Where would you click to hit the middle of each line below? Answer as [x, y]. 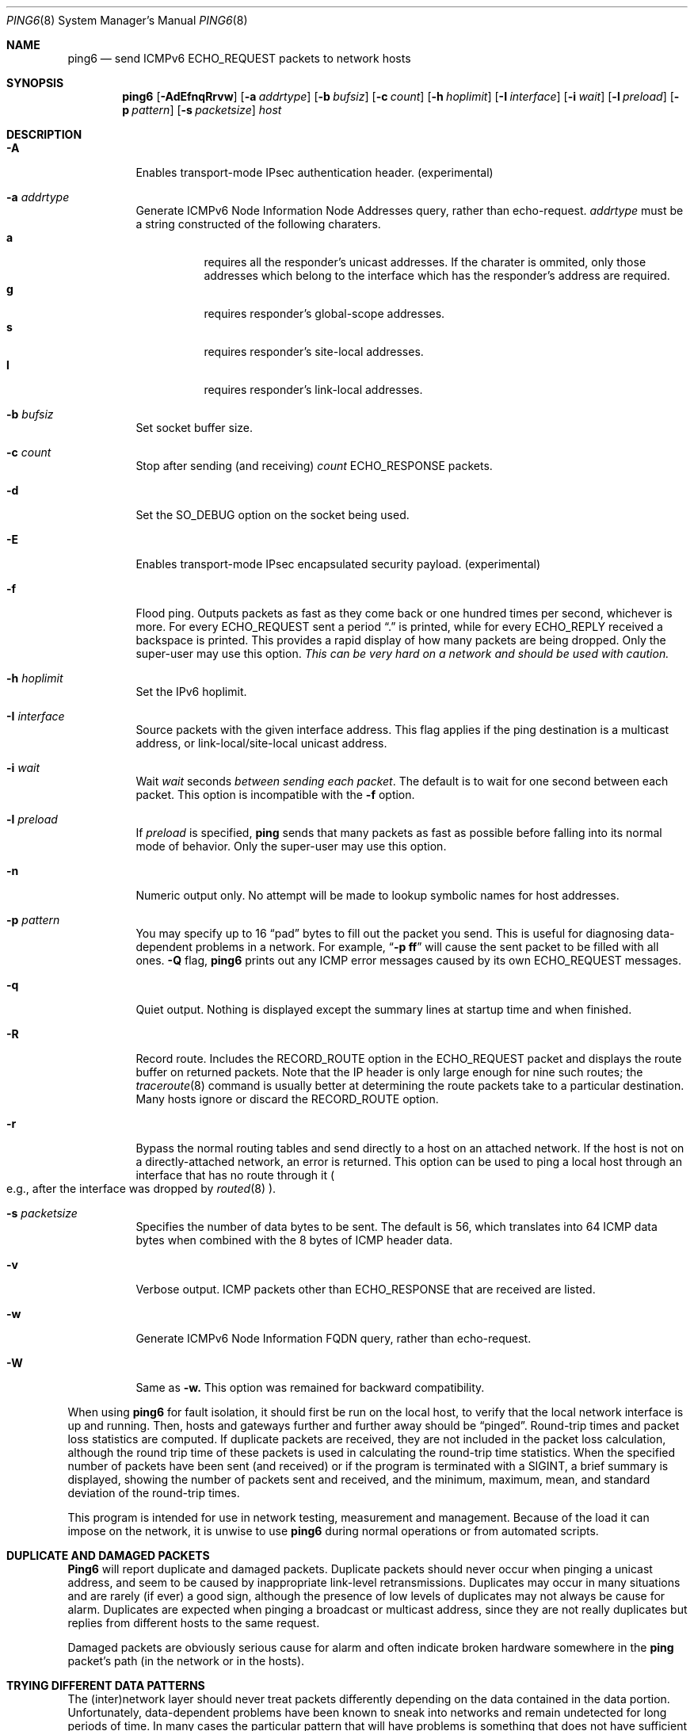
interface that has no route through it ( [235, 1175]
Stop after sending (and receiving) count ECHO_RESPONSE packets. [314, 466]
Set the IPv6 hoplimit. [191, 692]
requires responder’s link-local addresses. [313, 390]
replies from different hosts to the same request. [194, 1623]
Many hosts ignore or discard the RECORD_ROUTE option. [287, 1099]
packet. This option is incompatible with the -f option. [275, 795]
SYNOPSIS [35, 83]
